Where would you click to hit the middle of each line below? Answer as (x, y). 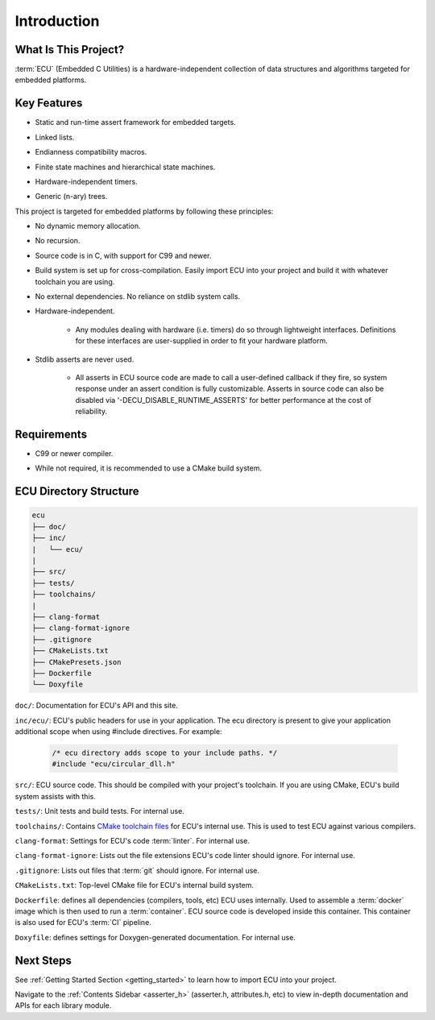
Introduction (57, 21)
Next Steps (43, 960)
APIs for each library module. (63, 1005)
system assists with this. (55, 796)
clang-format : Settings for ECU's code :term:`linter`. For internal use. (132, 841)
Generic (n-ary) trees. (71, 197)
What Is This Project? (70, 50)
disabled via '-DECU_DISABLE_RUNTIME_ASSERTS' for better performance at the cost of (224, 400)
